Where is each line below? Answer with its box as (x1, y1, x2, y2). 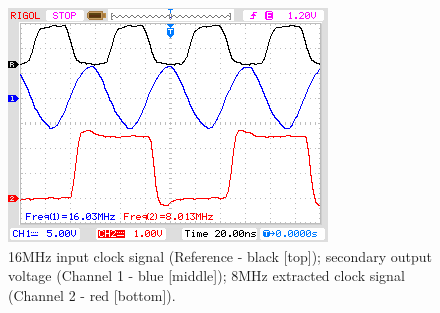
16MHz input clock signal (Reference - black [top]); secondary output (8, 245, 432, 266)
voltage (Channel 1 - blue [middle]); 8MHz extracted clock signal (8, 265, 405, 286)
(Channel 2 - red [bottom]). (8, 284, 176, 305)
